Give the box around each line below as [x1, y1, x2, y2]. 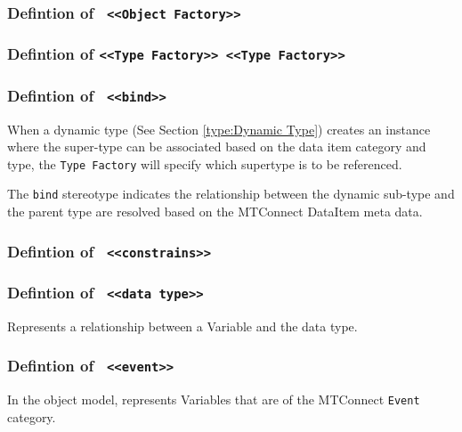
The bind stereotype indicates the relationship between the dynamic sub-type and [7, 184, 455, 203]
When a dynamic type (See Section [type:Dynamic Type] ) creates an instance [7, 119, 431, 138]
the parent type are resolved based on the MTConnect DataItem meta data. [7, 202, 423, 221]
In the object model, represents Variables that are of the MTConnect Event [7, 390, 420, 409]
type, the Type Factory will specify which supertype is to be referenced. [7, 154, 402, 173]
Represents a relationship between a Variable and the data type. [7, 316, 358, 335]
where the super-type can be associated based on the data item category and [7, 137, 426, 156]
